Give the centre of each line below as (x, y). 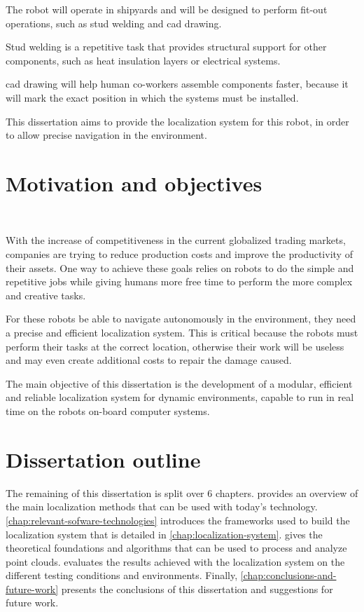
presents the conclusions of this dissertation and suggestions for (197, 589)
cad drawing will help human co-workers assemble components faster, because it (177, 84)
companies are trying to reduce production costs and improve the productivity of (179, 254)
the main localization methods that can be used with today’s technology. (162, 506)
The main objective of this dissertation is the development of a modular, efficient (179, 383)
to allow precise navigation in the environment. (106, 135)
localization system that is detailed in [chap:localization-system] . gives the (164, 534)
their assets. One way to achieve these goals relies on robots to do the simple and (180, 267)
